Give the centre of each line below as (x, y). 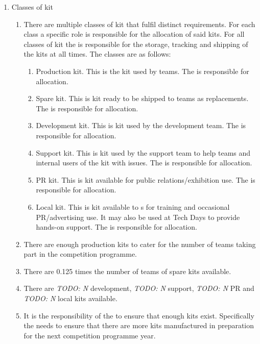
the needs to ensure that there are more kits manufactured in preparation (139, 325)
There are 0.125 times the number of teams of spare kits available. (127, 271)
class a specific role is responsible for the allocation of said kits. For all (134, 34)
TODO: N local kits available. (70, 298)
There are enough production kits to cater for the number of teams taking (140, 244)
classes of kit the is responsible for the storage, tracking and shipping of (136, 44)
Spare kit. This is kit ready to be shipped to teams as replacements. (142, 98)
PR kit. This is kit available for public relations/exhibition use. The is (146, 179)
